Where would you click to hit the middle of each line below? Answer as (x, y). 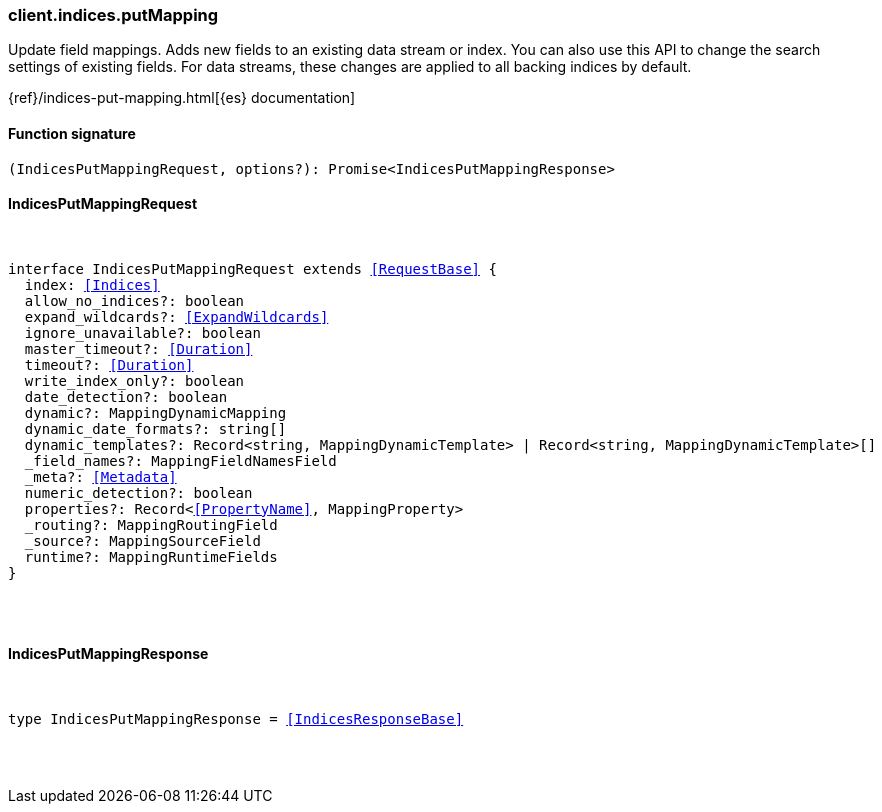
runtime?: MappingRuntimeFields (151, 556)
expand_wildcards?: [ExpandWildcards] (176, 316)
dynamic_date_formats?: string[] (155, 428)
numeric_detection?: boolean (138, 492)
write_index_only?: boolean (134, 380)
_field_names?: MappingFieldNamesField (180, 460)
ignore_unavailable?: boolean (142, 332)
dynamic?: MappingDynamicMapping (155, 412)
